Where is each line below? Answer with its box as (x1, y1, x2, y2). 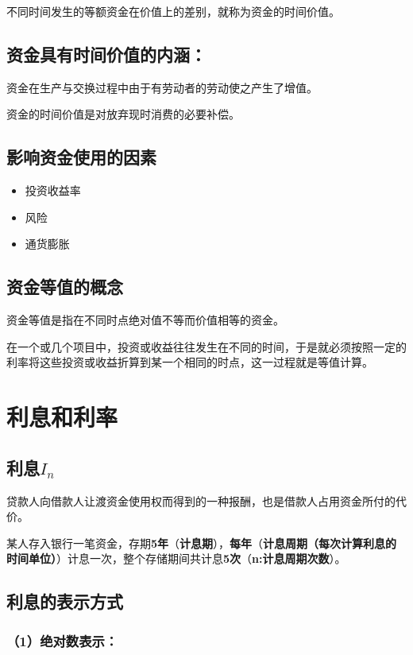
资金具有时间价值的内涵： (6, 41, 206, 66)
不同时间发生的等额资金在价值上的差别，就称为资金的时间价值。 (6, 3, 340, 19)
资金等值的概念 (6, 274, 123, 299)
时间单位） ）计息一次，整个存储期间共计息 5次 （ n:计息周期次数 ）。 (6, 550, 346, 567)
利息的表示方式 (6, 589, 123, 614)
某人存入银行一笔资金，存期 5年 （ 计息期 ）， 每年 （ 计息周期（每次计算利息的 (6, 534, 397, 551)
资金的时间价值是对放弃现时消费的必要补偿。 (6, 106, 240, 122)
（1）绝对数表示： (6, 630, 118, 650)
